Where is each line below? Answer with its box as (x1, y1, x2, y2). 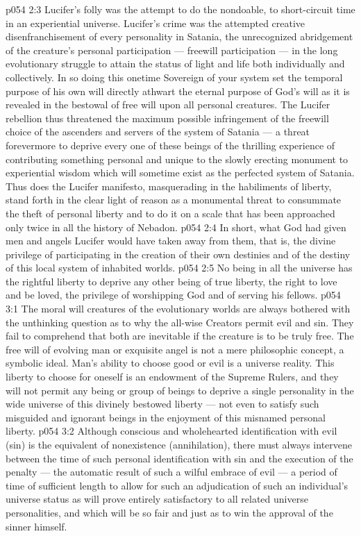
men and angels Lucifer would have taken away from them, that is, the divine (6, 233, 336, 248)
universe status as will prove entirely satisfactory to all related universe (6, 492, 308, 506)
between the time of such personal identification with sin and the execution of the (6, 451, 353, 465)
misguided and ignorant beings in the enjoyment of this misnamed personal (6, 410, 326, 424)
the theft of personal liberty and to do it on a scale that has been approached (6, 206, 335, 220)
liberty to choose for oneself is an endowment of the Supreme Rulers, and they (6, 369, 339, 384)
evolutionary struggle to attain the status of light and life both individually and (6, 56, 345, 71)
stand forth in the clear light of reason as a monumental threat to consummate (6, 192, 342, 207)
